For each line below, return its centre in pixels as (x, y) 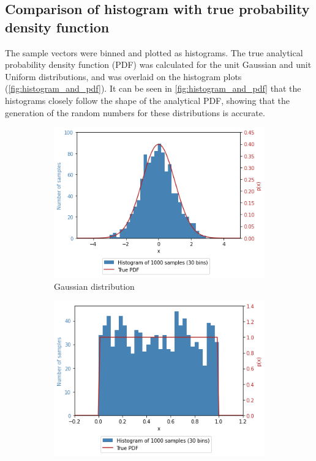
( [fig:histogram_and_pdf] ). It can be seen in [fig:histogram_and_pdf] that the (153, 88)
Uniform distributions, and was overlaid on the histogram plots (123, 76)
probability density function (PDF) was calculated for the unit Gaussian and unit (158, 65)
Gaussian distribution (94, 286)
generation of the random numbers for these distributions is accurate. (135, 112)
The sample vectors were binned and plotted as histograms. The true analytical (154, 52)
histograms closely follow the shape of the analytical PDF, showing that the (147, 100)
